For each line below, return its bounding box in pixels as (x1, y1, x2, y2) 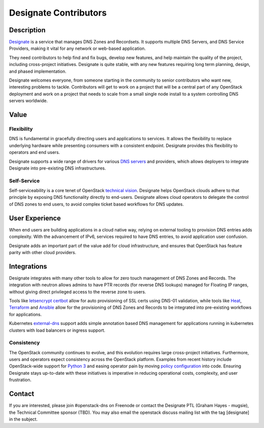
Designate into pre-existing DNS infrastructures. (9, 165, 106, 171)
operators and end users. (9, 150, 60, 155)
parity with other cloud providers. (9, 249, 77, 255)
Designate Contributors (9, 7, 107, 18)
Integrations (9, 262, 47, 271)
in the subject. (9, 416, 38, 422)
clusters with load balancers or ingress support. (9, 327, 106, 333)
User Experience (9, 214, 61, 222)
